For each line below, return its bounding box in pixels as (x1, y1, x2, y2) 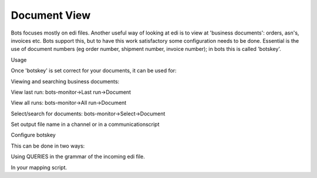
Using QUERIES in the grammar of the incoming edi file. (11, 153, 145, 160)
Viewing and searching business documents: (11, 78, 120, 85)
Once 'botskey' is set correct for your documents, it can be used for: (11, 67, 177, 74)
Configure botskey (11, 132, 56, 139)
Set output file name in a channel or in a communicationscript (11, 121, 160, 128)
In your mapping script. (11, 164, 68, 171)
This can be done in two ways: (11, 142, 85, 149)
